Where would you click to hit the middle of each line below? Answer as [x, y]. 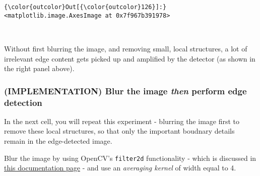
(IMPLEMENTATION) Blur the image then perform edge [125, 91]
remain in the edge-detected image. [58, 141]
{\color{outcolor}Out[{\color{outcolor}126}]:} [85, 7]
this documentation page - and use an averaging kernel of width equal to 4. [120, 168]
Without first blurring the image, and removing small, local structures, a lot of [126, 48]
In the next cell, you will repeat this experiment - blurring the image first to [122, 121]
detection [23, 102]
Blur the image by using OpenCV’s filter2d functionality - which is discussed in [130, 158]
